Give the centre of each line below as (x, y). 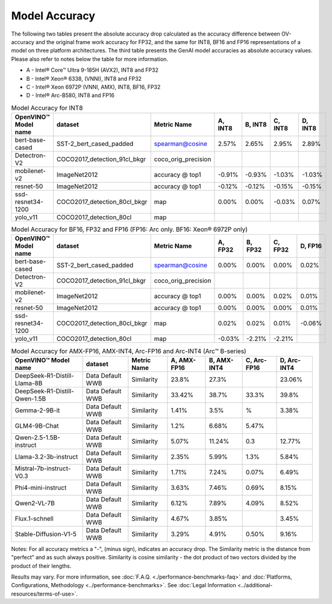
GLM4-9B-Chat (37, 425)
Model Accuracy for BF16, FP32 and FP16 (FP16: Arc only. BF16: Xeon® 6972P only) (130, 229)
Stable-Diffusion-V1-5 (46, 534)
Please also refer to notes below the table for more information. (90, 59)
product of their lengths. (41, 566)
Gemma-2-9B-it (37, 410)
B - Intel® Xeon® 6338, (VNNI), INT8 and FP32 (84, 78)
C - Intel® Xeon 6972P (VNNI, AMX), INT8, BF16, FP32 (93, 87)
